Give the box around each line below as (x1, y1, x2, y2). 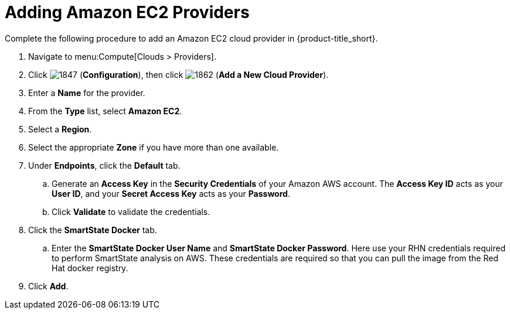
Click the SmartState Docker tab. (28, 224, 157, 235)
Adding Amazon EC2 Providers (5, 2, 250, 22)
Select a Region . (28, 124, 92, 134)
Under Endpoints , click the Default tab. (28, 160, 181, 170)
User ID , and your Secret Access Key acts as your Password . (52, 188, 290, 199)
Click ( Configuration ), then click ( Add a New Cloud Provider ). (28, 69, 329, 80)
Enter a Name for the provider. (28, 87, 145, 98)
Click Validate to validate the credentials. (52, 206, 210, 217)
